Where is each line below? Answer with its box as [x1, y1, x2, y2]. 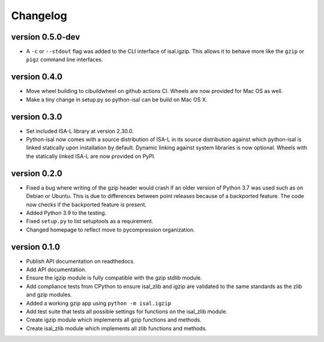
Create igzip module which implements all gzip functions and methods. [26, 316, 202, 323]
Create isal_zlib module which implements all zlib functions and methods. [26, 325, 207, 332]
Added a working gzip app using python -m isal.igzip [26, 299, 171, 307]
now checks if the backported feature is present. [26, 201, 147, 208]
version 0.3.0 [11, 112, 62, 122]
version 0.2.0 [11, 168, 62, 178]
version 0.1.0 [11, 242, 60, 252]
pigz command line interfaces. [26, 56, 103, 63]
